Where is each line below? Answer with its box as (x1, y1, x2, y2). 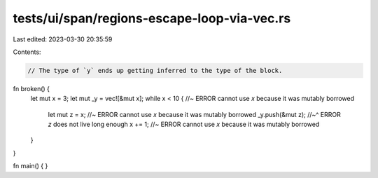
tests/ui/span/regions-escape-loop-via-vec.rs (13, 11, 291, 26)
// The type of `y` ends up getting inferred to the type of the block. (27, 67, 283, 74)
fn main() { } (13, 162, 48, 170)
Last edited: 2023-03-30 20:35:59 (13, 35, 113, 43)
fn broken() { (13, 84, 50, 93)
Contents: (13, 48, 41, 56)
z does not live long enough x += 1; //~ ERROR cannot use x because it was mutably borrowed (48, 120, 320, 129)
